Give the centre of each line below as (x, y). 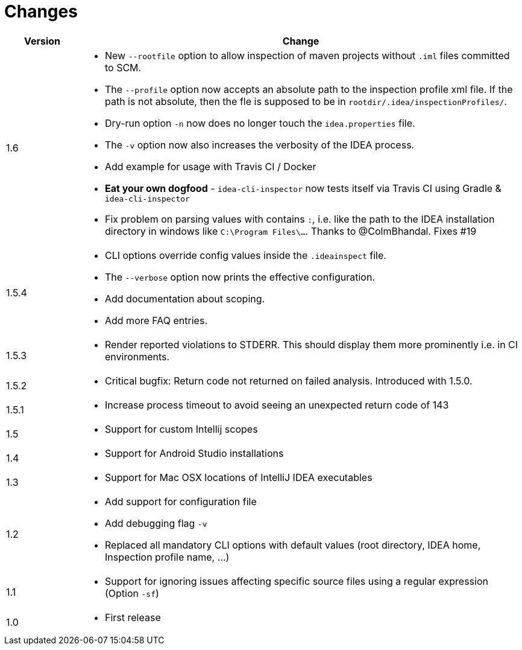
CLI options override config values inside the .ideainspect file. (245, 255)
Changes (41, 11)
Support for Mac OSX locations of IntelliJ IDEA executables (238, 477)
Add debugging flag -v (156, 523)
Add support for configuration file (181, 501)
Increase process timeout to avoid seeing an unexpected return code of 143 (277, 405)
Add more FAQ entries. (156, 320)
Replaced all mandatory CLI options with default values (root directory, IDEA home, (293, 545)
